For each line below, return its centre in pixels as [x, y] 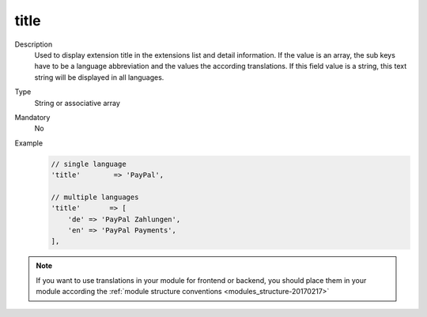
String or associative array [77, 103]
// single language [89, 164]
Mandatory [32, 117]
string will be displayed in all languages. [99, 77]
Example [29, 143]
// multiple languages [95, 197]
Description [34, 44]
